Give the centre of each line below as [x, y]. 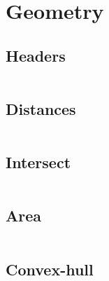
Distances [41, 108]
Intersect [38, 162]
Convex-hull [50, 269]
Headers [36, 55]
